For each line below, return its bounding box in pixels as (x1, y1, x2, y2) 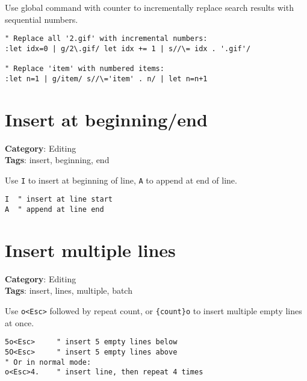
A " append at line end (5, 205, 104, 214)
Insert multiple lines (5, 237, 176, 262)
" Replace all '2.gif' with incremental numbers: (5, 34, 208, 43)
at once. (5, 316, 34, 329)
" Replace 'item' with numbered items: (5, 64, 164, 73)
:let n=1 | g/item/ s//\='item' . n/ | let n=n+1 (5, 74, 208, 83)
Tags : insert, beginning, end (5, 153, 110, 166)
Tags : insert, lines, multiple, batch (5, 284, 132, 297)
